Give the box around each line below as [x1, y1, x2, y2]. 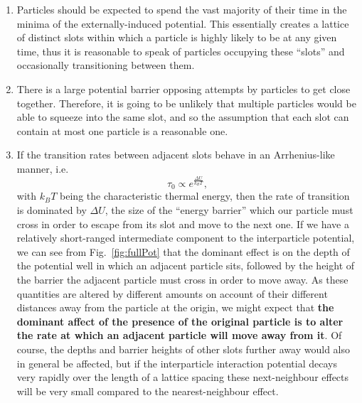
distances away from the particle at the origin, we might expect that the [16, 300, 334, 315]
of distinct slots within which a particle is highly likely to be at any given [16, 30, 337, 45]
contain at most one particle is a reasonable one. [16, 123, 228, 138]
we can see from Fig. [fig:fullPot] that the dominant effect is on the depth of [16, 244, 350, 259]
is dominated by [16, 203, 87, 217]
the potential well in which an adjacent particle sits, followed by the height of [16, 258, 355, 273]
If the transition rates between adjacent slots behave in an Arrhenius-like [16, 147, 335, 162]
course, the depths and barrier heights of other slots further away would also [16, 341, 350, 356]
